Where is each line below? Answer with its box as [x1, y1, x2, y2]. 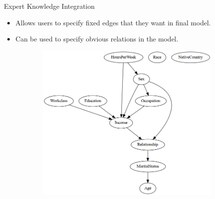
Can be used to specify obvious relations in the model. [15, 34, 178, 44]
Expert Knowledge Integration [4, 1, 95, 11]
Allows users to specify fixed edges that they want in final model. [15, 17, 211, 27]
